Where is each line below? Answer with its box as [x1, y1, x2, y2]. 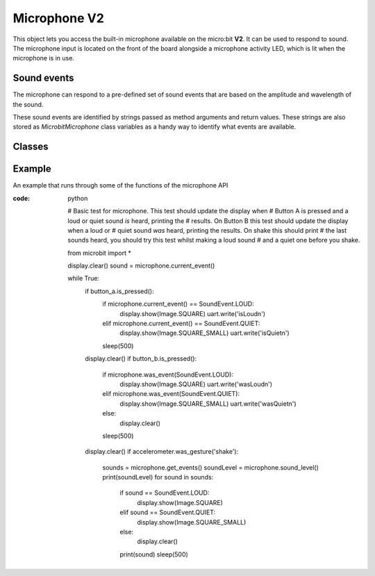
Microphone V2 [12, 10, 104, 26]
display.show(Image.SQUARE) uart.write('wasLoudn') [119, 379, 273, 388]
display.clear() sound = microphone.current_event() [67, 261, 215, 270]
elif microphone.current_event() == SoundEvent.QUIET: [102, 320, 260, 328]
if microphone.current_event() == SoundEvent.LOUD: [102, 299, 254, 308]
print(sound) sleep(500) [119, 550, 189, 559]
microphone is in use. [12, 54, 74, 63]
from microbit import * [67, 249, 132, 257]
